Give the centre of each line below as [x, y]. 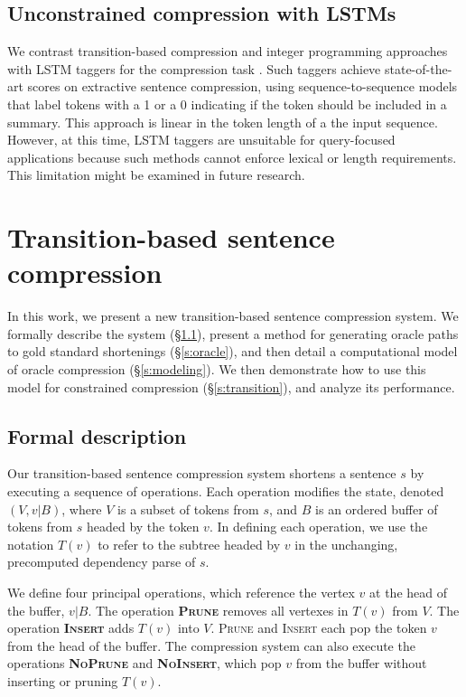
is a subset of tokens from [188, 509]
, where [82, 509]
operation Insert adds [71, 628]
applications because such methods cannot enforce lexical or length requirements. [232, 157]
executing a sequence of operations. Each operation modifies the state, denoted [226, 491]
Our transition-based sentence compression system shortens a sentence [202, 473]
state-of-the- [418, 68]
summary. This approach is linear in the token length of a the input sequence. [223, 122]
